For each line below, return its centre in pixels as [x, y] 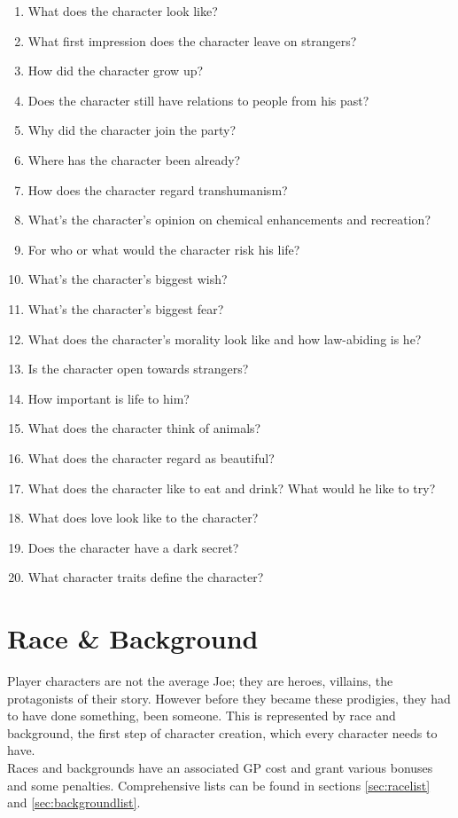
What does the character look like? [123, 11]
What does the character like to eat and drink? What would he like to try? [232, 488]
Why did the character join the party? [132, 130]
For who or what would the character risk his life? [164, 249]
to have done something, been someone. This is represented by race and [202, 716]
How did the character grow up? [116, 71]
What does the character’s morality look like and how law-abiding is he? [225, 338]
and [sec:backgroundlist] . [74, 802]
